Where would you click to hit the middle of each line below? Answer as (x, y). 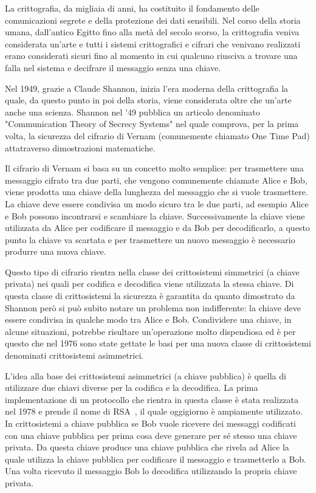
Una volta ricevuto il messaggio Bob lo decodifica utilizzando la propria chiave (151, 471)
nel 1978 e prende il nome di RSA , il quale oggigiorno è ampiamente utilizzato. (154, 411)
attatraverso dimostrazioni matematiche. (80, 147)
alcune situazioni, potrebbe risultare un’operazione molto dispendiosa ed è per (150, 331)
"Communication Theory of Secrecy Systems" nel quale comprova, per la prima (152, 124)
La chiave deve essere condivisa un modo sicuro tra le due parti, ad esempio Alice (157, 203)
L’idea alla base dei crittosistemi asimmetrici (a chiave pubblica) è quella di (146, 375)
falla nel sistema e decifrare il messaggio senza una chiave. (113, 67)
